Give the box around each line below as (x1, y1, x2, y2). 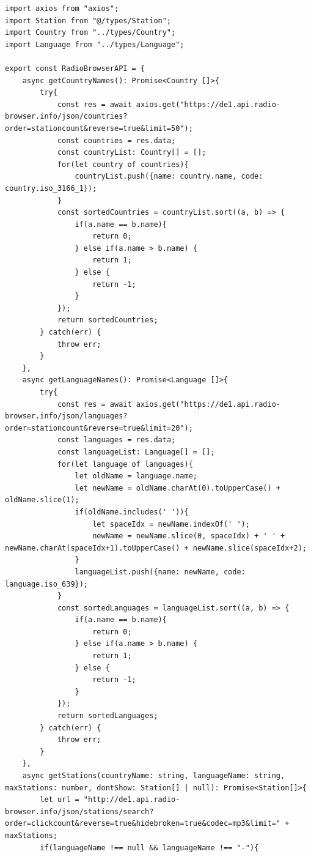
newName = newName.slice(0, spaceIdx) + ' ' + (92, 532, 285, 541)
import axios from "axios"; (5, 4, 119, 13)
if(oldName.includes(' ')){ (75, 507, 189, 516)
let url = (40, 795, 79, 804)
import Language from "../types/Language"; (5, 40, 185, 49)
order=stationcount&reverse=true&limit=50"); (5, 124, 193, 133)
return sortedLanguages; (57, 711, 158, 721)
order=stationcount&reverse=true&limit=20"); (5, 423, 193, 432)
